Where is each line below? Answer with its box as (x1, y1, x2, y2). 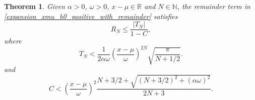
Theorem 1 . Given (4, 1, 65, 11)
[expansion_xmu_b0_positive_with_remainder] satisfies (4, 10, 178, 21)
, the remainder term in (177, 1, 250, 11)
